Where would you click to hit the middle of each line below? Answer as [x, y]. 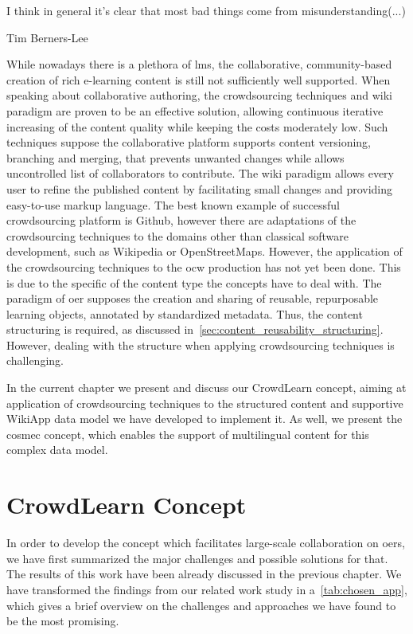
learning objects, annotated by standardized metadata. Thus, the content [185, 313]
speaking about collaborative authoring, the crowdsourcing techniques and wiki [199, 95]
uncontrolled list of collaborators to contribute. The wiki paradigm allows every [200, 173]
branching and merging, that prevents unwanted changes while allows [175, 157]
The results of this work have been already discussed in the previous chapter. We [204, 574]
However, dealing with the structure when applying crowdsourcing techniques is [201, 344]
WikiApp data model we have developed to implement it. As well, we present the [205, 419]
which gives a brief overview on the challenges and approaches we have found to [201, 605]
